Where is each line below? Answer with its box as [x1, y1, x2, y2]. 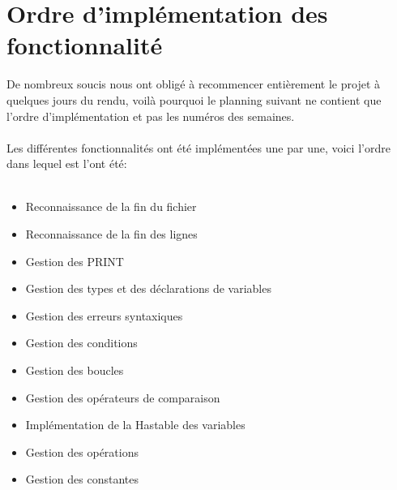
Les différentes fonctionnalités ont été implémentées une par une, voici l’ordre [6, 139, 391, 156]
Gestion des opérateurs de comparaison [25, 389, 220, 406]
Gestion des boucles [25, 362, 124, 379]
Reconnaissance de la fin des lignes [25, 226, 198, 243]
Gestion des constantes [25, 471, 139, 488]
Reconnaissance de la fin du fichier [25, 198, 197, 215]
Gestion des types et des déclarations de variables [25, 280, 271, 297]
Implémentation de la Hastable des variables [25, 416, 245, 433]
